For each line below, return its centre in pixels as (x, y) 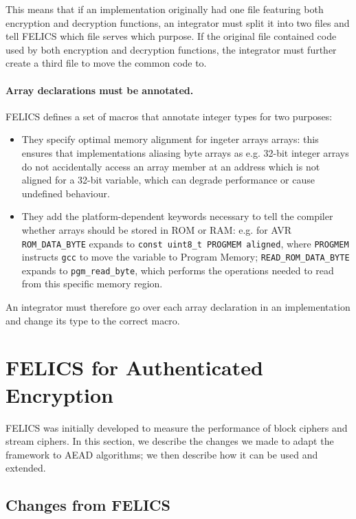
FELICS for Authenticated (134, 367)
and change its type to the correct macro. (93, 320)
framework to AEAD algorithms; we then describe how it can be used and (162, 454)
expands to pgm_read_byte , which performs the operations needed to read (178, 270)
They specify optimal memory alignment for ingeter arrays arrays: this (170, 139)
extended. (26, 468)
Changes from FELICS (88, 505)
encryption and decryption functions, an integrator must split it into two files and (178, 22)
